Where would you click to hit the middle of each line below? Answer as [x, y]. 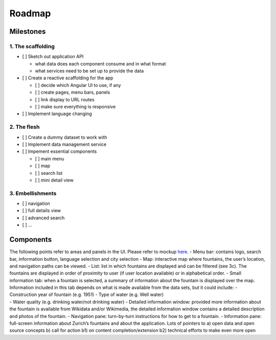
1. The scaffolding [32, 46]
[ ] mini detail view [54, 180]
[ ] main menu [50, 158]
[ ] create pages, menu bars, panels [73, 93]
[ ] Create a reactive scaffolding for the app [68, 78]
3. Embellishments [33, 193]
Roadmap [30, 13]
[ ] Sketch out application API [53, 57]
